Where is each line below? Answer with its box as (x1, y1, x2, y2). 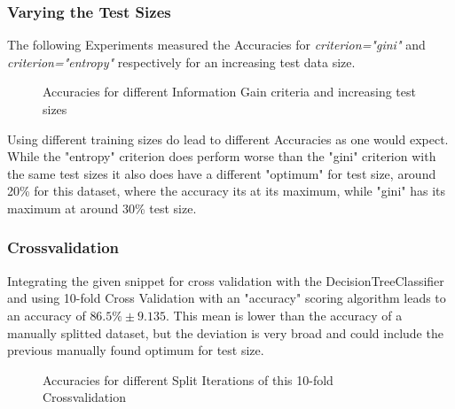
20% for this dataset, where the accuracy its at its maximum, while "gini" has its (7, 181, 446, 200)
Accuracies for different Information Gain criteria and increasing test (43, 82, 416, 101)
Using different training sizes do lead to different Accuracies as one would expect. (7, 129, 449, 148)
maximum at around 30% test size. (7, 198, 197, 217)
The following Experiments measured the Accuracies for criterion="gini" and (7, 35, 426, 54)
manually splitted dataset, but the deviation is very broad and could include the (7, 323, 443, 342)
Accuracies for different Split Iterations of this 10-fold (43, 370, 333, 389)
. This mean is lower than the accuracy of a (165, 305, 403, 324)
